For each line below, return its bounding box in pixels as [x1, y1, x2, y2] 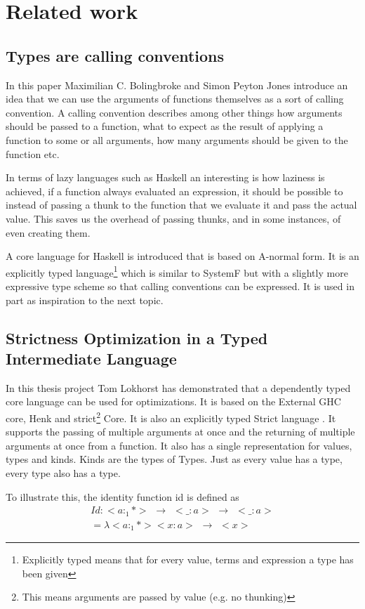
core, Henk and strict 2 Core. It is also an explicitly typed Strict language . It [6, 408, 336, 425]
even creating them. [6, 225, 91, 240]
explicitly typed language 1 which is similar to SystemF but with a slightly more [6, 263, 348, 280]
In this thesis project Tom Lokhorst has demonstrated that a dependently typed [6, 380, 351, 395]
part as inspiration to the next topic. [6, 292, 164, 307]
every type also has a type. [6, 465, 121, 480]
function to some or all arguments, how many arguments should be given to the [6, 132, 348, 147]
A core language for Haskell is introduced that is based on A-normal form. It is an [6, 249, 359, 263]
